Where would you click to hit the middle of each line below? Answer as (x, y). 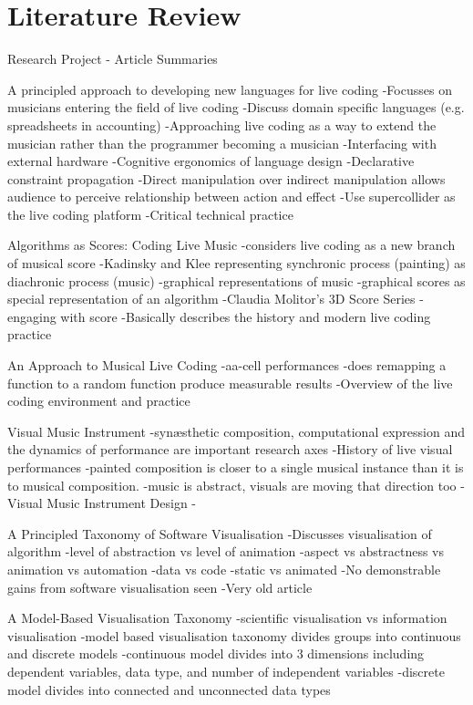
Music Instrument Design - (122, 503)
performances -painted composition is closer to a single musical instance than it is (236, 467)
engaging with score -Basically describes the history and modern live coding (219, 316)
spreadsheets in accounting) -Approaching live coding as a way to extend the (222, 124)
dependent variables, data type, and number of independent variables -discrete (226, 671)
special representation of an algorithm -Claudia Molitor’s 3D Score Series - (216, 299)
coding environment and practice (99, 401)
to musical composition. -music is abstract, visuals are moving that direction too (232, 485)
